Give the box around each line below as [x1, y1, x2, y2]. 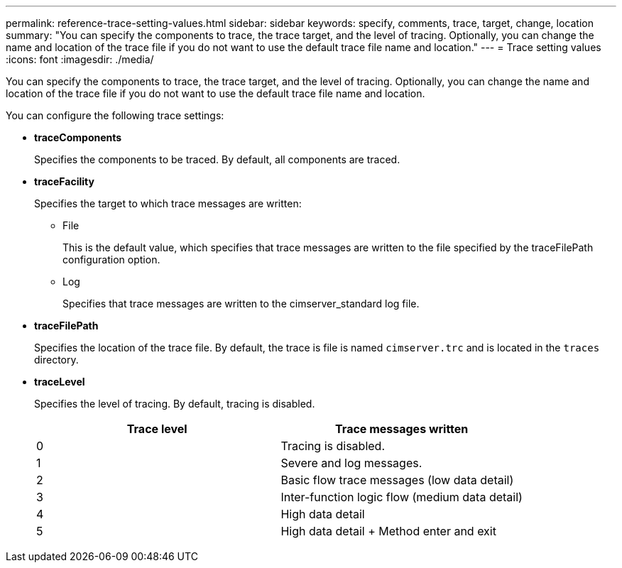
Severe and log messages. [280, 456, 422, 470]
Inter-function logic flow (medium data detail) [280, 490, 523, 504]
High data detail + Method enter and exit [280, 524, 496, 538]
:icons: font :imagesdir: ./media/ [6, 53, 154, 65]
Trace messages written [335, 422, 469, 436]
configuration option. [62, 253, 160, 266]
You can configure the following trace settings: [6, 109, 224, 121]
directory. [34, 354, 79, 366]
